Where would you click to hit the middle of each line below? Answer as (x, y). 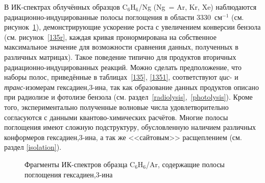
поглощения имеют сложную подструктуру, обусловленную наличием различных (130, 127)
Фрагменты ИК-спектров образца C (80, 164)
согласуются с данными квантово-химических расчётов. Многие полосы (116, 117)
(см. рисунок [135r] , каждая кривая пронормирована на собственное (110, 37)
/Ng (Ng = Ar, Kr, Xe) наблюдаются (198, 7)
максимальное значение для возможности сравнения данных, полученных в (121, 47)
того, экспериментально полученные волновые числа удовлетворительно (116, 107)
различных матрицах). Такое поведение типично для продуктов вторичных (120, 56)
